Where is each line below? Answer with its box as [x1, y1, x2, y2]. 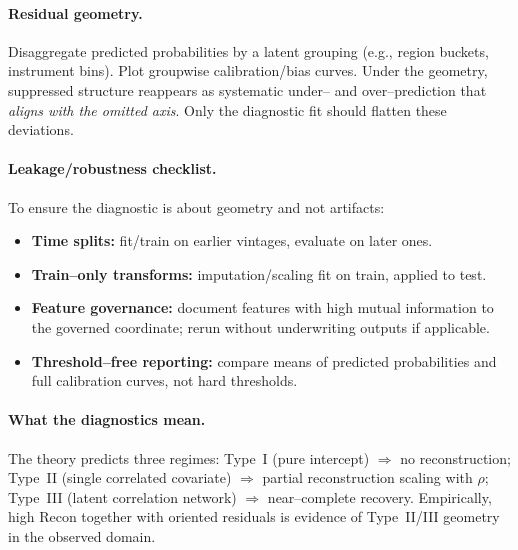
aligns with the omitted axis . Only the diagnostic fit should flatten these [8, 99, 447, 120]
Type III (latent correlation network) [8, 486, 237, 507]
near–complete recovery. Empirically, [267, 486, 492, 507]
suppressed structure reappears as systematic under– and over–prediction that [8, 79, 487, 100]
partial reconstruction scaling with [262, 467, 473, 488]
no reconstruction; [400, 447, 511, 468]
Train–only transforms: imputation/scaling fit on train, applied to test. [31, 263, 487, 284]
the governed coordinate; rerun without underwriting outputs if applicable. [31, 316, 490, 337]
